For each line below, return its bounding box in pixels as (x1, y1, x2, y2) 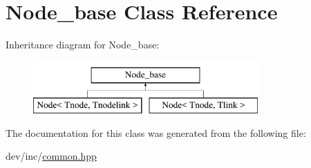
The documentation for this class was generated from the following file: (6, 125, 306, 140)
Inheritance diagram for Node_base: (6, 37, 160, 52)
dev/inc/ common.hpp (6, 149, 97, 163)
